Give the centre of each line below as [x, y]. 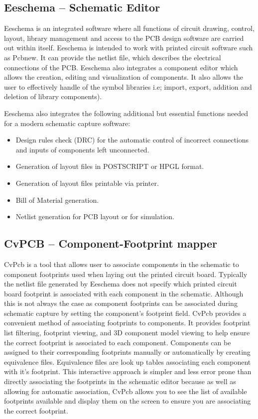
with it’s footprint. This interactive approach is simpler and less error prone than [128, 371]
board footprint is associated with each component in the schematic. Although [124, 293]
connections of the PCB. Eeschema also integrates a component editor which [121, 67]
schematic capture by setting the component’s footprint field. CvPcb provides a [125, 313]
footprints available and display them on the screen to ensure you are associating [128, 401]
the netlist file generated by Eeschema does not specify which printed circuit [121, 284]
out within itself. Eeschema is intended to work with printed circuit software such [129, 48]
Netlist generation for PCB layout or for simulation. [95, 216]
